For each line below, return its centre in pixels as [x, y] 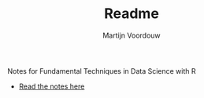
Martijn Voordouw [132, 35]
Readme [132, 14]
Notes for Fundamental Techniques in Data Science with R [102, 71]
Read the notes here [52, 86]
